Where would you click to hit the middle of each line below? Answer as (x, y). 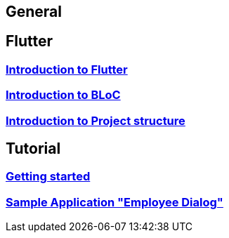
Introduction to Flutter (67, 69)
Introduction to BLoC (63, 95)
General (34, 12)
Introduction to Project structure (96, 120)
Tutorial (33, 149)
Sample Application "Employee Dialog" (115, 202)
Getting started (48, 177)
